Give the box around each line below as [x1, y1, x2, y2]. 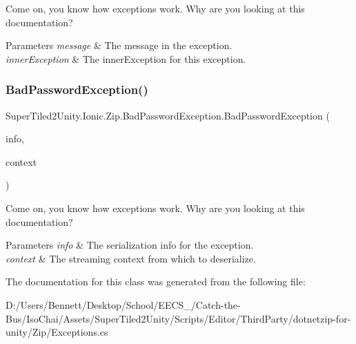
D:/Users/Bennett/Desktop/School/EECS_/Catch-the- [6, 297, 241, 312]
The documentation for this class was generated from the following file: [6, 274, 306, 289]
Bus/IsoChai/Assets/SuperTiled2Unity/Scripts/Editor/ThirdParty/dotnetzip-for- [6, 311, 351, 325]
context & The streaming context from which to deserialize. [6, 251, 256, 265]
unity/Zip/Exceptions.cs [6, 325, 108, 339]
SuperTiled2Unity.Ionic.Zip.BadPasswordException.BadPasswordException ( [6, 108, 330, 122]
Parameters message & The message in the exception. [6, 38, 233, 52]
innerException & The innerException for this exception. [6, 51, 246, 66]
